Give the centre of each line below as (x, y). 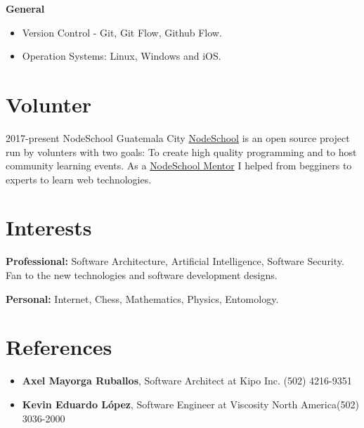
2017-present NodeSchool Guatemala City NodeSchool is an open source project (178, 137)
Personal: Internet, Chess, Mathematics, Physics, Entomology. (142, 298)
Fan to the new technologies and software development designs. (142, 275)
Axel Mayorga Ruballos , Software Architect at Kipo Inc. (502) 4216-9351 (187, 381)
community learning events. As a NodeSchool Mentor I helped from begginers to (179, 166)
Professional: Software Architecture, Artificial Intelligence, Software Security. (175, 261)
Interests (49, 227)
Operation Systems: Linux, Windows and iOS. (122, 56)
